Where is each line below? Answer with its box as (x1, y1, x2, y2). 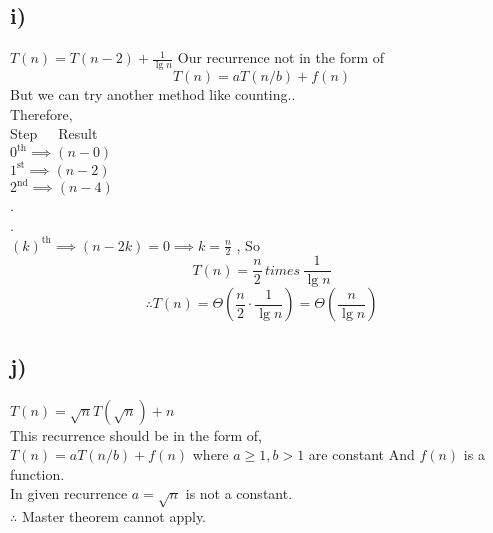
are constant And (308, 444, 415, 465)
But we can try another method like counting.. (10, 84, 296, 105)
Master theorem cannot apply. (21, 506, 207, 527)
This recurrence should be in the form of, (10, 424, 262, 445)
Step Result (10, 123, 98, 144)
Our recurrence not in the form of (177, 47, 385, 68)
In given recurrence (10, 483, 128, 504)
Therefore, (10, 103, 73, 124)
